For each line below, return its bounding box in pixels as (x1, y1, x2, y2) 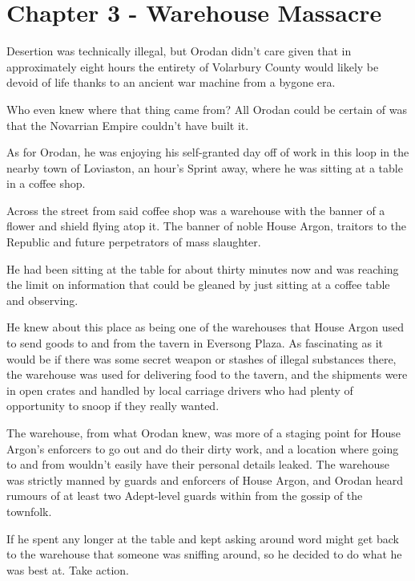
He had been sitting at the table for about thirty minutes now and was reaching (6, 260, 399, 277)
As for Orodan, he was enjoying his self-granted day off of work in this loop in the (6, 144, 409, 160)
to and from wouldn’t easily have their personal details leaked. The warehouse (6, 456, 390, 473)
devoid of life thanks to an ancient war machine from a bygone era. (6, 74, 336, 91)
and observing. (6, 291, 79, 308)
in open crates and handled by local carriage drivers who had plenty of (6, 381, 353, 398)
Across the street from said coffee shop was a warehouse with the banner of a (6, 201, 385, 218)
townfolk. (6, 502, 52, 519)
